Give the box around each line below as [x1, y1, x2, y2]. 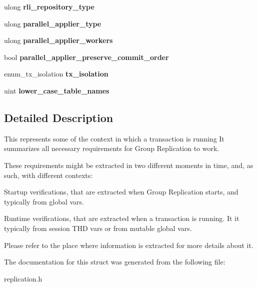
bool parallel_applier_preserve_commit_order [4, 51, 169, 62]
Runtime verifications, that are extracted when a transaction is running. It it [4, 213, 239, 223]
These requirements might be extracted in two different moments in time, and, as [4, 159, 253, 170]
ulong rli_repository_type [4, 1, 94, 11]
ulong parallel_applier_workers [4, 35, 113, 45]
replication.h [4, 273, 42, 283]
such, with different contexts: [4, 169, 93, 180]
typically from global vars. [4, 196, 84, 206]
